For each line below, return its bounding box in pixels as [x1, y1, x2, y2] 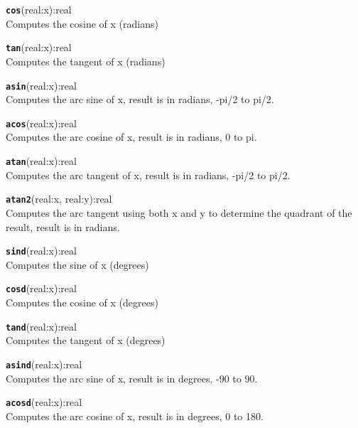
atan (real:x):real [6, 154, 77, 168]
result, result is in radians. [6, 219, 120, 234]
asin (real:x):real [6, 77, 77, 92]
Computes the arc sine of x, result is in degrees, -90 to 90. [6, 370, 258, 385]
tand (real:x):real [6, 319, 77, 333]
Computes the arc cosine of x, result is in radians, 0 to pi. [6, 129, 257, 144]
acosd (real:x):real [6, 395, 82, 410]
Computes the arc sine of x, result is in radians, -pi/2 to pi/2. [6, 92, 274, 107]
